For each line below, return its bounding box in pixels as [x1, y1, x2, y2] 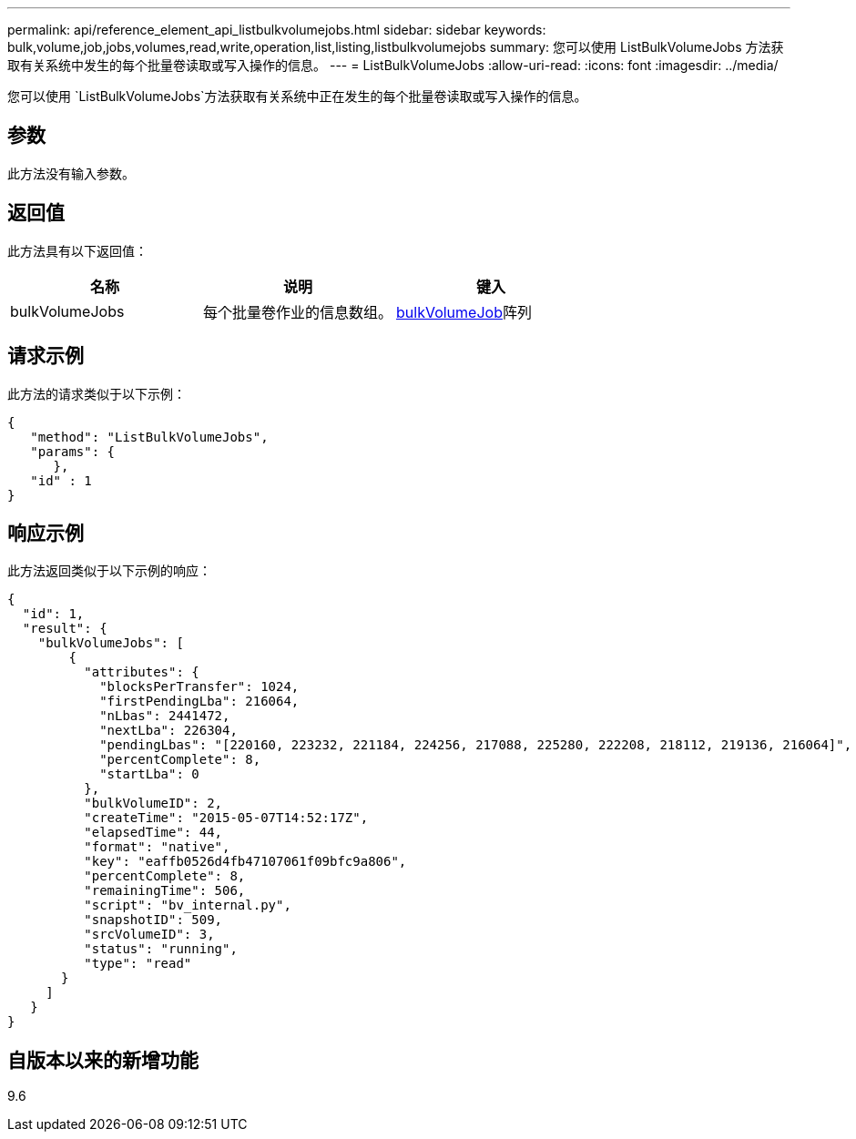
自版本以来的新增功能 [7, 1048, 199, 1072]
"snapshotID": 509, [84, 912, 223, 928]
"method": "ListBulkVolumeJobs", [30, 429, 269, 444]
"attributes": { [84, 665, 199, 680]
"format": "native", [84, 839, 230, 855]
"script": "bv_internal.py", [84, 898, 291, 913]
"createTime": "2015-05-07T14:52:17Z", [84, 810, 369, 826]
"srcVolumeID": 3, [84, 927, 215, 942]
